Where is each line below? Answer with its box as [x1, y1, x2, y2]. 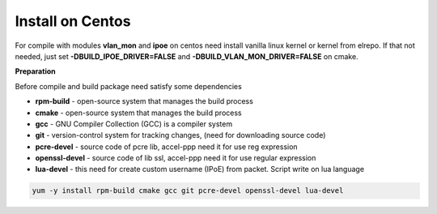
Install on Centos [15, 12, 131, 30]
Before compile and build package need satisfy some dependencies [15, 81, 242, 91]
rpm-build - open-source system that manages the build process [35, 96, 254, 106]
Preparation [15, 66, 56, 76]
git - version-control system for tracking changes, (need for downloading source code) [35, 131, 326, 140]
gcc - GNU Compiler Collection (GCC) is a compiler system [35, 118, 233, 129]
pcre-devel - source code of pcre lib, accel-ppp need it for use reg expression [35, 142, 299, 152]
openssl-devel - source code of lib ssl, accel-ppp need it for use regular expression [35, 153, 316, 163]
